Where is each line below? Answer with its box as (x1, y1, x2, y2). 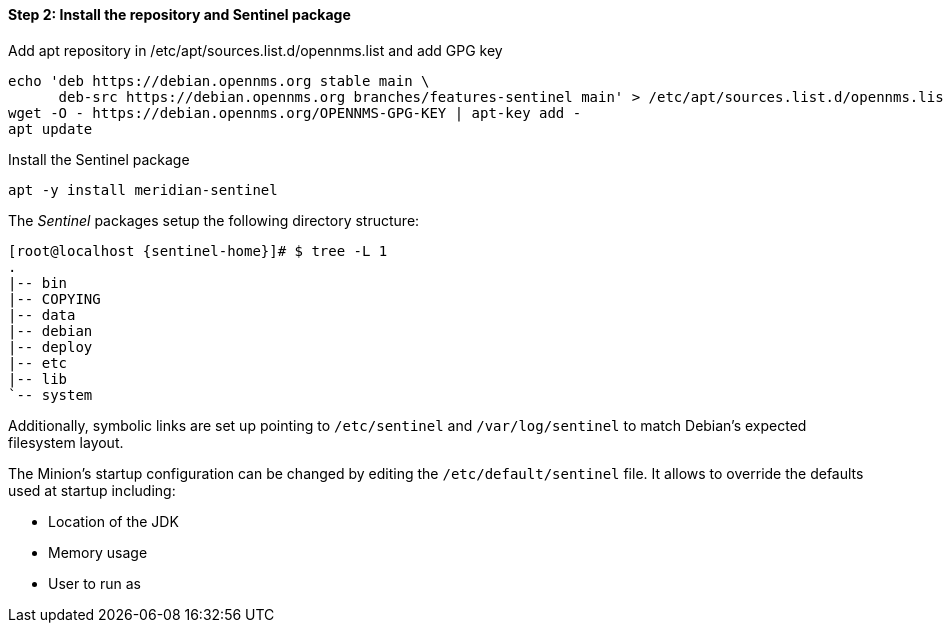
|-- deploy (8, 338, 93, 355)
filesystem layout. (8, 433, 124, 451)
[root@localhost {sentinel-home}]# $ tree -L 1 (8, 242, 388, 259)
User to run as (48, 574, 141, 592)
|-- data (8, 306, 76, 323)
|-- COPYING (8, 290, 101, 307)
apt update (8, 120, 93, 137)
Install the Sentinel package (8, 150, 190, 168)
